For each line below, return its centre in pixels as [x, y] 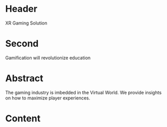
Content [23, 118]
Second [22, 44]
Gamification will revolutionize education [48, 58]
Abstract [24, 78]
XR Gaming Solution [26, 23]
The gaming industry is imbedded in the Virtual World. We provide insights [83, 92]
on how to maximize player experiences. [48, 98]
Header [21, 9]
